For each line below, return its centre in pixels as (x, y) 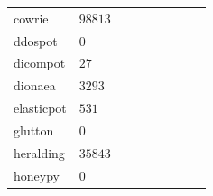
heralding (39, 152)
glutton (34, 130)
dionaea (35, 85)
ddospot (36, 40)
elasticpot (40, 108)
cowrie (31, 18)
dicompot (40, 63)
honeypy (37, 175)
